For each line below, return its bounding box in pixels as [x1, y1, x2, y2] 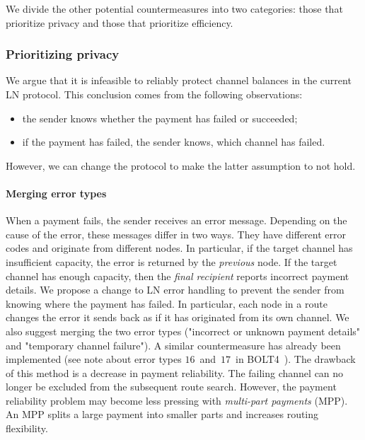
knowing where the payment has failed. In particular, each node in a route [6, 296, 328, 311]
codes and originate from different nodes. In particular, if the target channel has [6, 241, 353, 255]
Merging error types [6, 185, 107, 200]
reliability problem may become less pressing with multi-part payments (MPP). [6, 393, 348, 407]
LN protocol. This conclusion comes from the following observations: [6, 87, 303, 101]
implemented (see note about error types [6, 352, 182, 366]
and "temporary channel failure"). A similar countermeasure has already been [6, 337, 341, 352]
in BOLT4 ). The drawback [235, 352, 356, 366]
